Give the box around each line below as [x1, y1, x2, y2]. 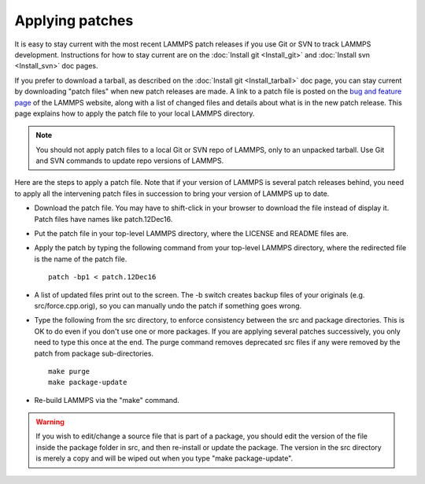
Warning [35, 417, 65, 427]
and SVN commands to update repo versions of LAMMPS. [35, 156, 224, 165]
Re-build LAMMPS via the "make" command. [34, 395, 180, 405]
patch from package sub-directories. [34, 349, 153, 358]
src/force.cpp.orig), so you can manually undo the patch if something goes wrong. [34, 301, 302, 310]
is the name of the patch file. [34, 254, 128, 264]
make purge [48, 367, 91, 375]
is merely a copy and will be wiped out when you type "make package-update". [35, 453, 294, 464]
